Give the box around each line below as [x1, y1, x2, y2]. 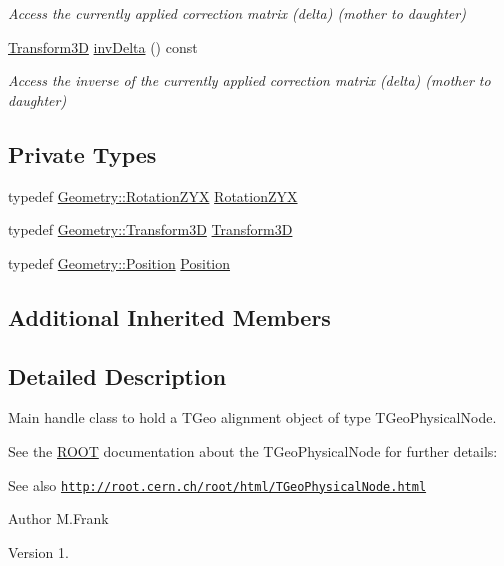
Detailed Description [8, 360, 227, 391]
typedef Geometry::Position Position [8, 252, 231, 273]
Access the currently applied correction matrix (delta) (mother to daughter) [8, 3, 466, 23]
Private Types [8, 138, 157, 169]
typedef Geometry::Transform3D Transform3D [8, 219, 293, 240]
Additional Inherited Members [8, 301, 331, 332]
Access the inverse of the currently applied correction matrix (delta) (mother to [8, 70, 491, 91]
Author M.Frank [8, 508, 109, 529]
